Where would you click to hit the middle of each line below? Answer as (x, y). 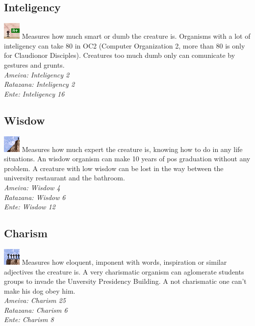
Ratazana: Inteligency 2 (39, 84)
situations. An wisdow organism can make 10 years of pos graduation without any (127, 159)
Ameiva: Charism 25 (35, 300)
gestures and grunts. (34, 64)
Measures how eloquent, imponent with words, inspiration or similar (124, 262)
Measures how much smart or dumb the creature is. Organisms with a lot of (136, 36)
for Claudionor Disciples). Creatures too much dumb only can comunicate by (120, 55)
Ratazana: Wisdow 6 (35, 197)
